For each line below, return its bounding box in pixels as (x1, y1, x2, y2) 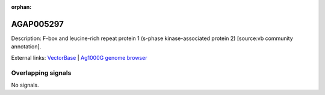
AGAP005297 (11, 19, 64, 29)
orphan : (11, 4, 32, 10)
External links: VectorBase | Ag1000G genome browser (11, 54, 147, 61)
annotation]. (11, 43, 42, 50)
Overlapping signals (11, 69, 72, 77)
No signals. (11, 81, 39, 88)
